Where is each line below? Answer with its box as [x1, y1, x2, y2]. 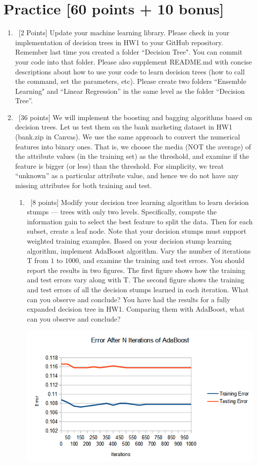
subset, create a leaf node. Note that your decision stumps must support [27, 226, 247, 236]
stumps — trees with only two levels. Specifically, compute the [27, 206, 217, 217]
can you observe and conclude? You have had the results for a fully [27, 294, 231, 304]
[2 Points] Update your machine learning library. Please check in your [18, 27, 230, 38]
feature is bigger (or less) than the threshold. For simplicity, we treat [15, 160, 224, 171]
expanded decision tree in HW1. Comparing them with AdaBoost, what [27, 304, 245, 314]
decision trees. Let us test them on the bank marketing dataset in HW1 [15, 122, 232, 132]
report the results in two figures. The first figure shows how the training [27, 265, 246, 275]
